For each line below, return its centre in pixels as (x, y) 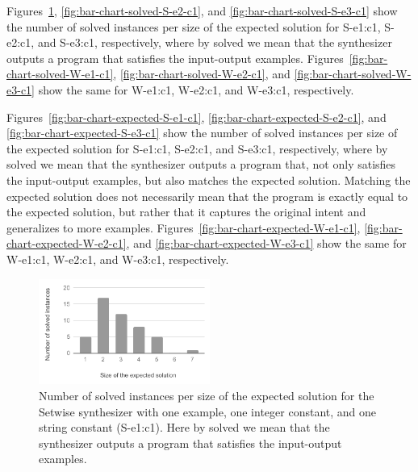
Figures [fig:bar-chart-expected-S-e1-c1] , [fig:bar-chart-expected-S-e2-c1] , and (196, 117)
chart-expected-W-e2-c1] (67, 243)
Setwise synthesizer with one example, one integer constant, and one (208, 411)
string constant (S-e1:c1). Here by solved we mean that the (184, 427)
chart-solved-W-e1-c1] (60, 74)
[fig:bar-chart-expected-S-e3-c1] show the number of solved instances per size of (202, 133)
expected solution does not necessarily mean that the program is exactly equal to (207, 196)
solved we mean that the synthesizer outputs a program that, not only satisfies (201, 164)
